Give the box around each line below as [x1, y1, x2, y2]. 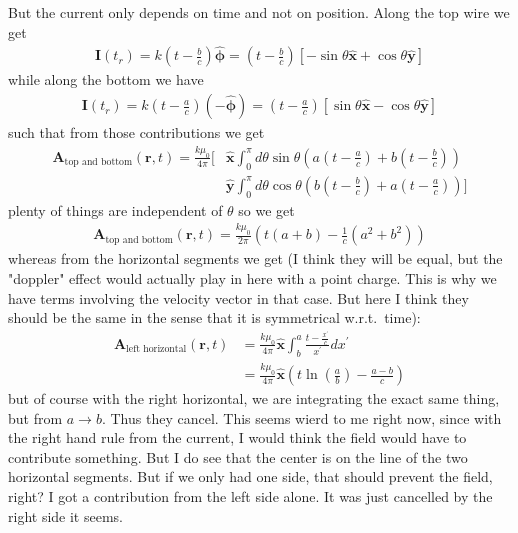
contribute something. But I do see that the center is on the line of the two [8, 446, 468, 467]
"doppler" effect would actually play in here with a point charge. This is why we [8, 268, 497, 289]
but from [8, 407, 63, 428]
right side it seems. [8, 505, 123, 526]
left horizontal [126, 344, 187, 355]
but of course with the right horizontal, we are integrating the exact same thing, [8, 388, 500, 409]
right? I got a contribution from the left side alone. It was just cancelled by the [8, 486, 493, 507]
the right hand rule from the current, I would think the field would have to [8, 427, 467, 448]
